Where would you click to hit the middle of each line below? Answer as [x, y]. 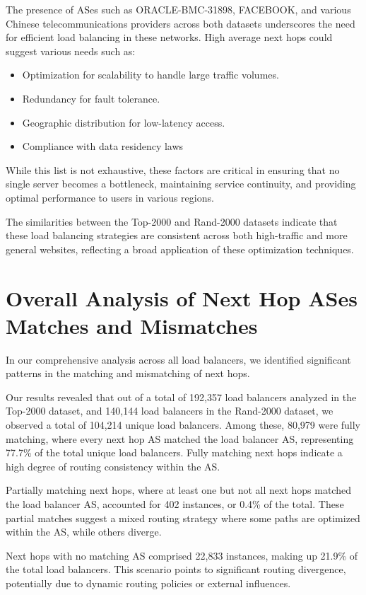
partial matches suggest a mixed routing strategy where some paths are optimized [183, 518]
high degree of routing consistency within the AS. [113, 466]
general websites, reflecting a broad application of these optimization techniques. [180, 249]
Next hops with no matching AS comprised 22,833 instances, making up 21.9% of [182, 555]
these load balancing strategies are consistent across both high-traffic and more [177, 235]
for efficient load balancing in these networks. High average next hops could [169, 37]
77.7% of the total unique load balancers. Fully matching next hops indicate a [174, 452]
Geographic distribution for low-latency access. [124, 122]
